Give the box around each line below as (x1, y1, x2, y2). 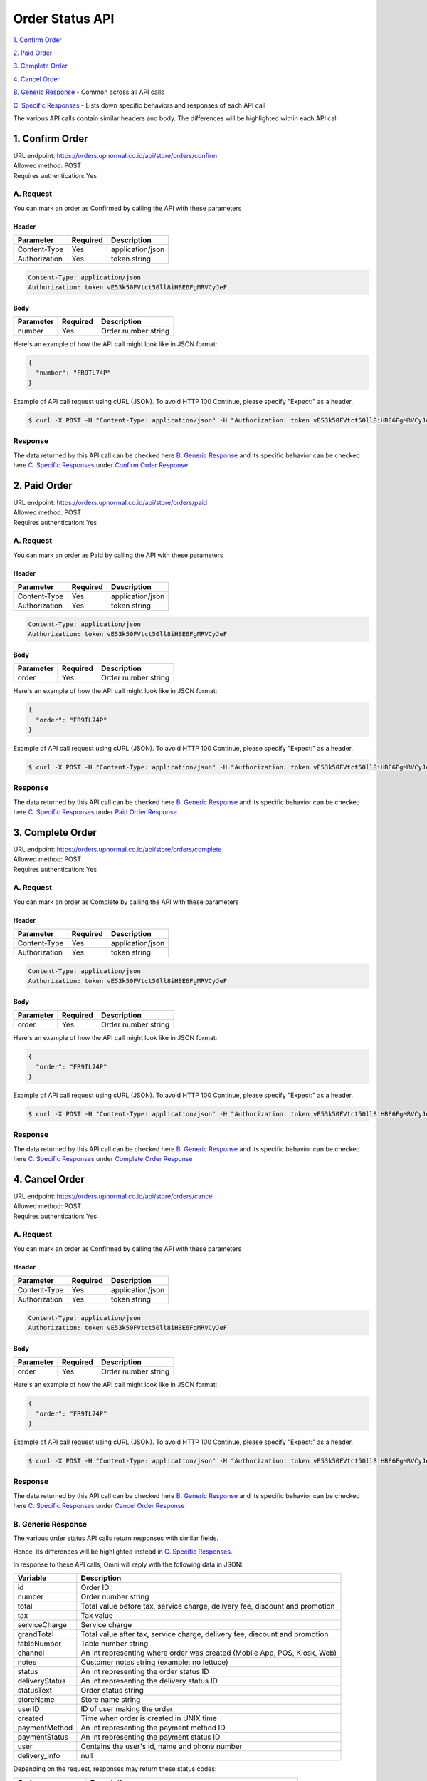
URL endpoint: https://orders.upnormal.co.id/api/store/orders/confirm (13, 151, 218, 160)
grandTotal (17, 1629, 54, 1639)
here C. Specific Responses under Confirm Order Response (13, 460, 189, 469)
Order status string (80, 1686, 144, 1696)
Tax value (80, 1611, 113, 1621)
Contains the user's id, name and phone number (80, 1742, 243, 1752)
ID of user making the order (80, 1704, 174, 1714)
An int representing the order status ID (80, 1667, 209, 1677)
